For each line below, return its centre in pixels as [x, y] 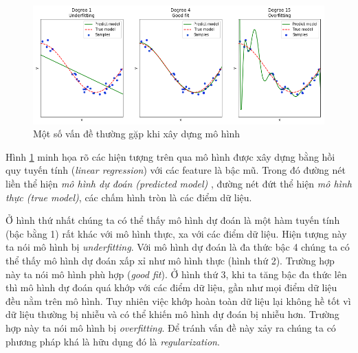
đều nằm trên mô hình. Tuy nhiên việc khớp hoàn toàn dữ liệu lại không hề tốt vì [178, 300]
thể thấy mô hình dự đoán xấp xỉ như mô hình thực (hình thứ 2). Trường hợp [170, 260]
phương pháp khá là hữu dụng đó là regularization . [113, 341]
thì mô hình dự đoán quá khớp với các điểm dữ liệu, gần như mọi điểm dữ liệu [171, 287]
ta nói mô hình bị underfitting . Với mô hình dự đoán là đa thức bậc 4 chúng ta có [178, 247]
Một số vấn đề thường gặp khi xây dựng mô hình [137, 134]
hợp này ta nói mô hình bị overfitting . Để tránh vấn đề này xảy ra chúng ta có [171, 327]
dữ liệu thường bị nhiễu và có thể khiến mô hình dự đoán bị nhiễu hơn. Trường [172, 314]
